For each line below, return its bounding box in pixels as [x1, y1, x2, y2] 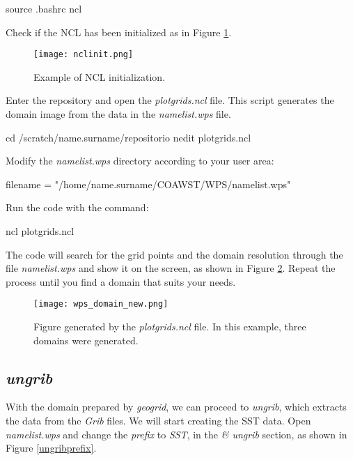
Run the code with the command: [6, 200, 149, 215]
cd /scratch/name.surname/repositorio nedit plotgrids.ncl [6, 130, 251, 144]
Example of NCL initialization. [33, 69, 166, 84]
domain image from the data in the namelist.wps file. [6, 107, 231, 121]
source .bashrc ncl [6, 1, 82, 15]
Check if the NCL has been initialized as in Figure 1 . [6, 24, 232, 39]
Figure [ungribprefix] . [6, 440, 97, 455]
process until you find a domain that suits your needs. [6, 274, 236, 289]
